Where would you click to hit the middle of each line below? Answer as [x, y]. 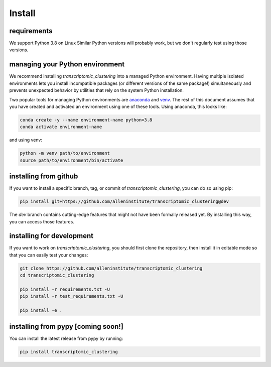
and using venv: [26, 140]
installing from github [44, 176]
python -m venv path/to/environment [65, 153]
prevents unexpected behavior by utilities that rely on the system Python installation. [97, 90]
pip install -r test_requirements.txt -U [72, 296]
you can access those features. [42, 221]
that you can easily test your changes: [49, 255]
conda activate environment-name [61, 127]
